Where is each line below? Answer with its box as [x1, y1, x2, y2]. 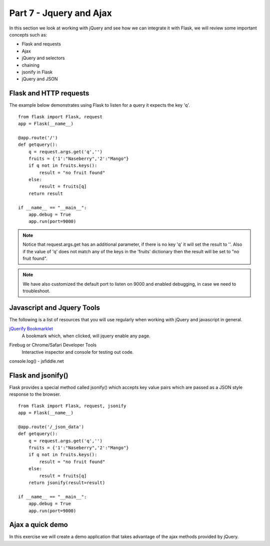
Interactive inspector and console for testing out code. [21, 349, 134, 355]
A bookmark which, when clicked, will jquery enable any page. [21, 333, 150, 339]
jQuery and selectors [21, 55, 65, 61]
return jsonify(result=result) [28, 480, 105, 486]
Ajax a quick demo [9, 521, 68, 529]
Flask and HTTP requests [9, 89, 89, 97]
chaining [21, 62, 40, 68]
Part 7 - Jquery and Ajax [9, 7, 112, 18]
